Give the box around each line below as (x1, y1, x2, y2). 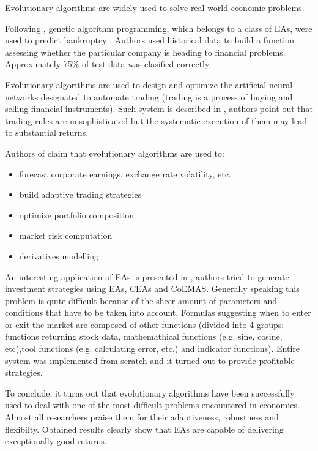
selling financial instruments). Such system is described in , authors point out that (5, 102, 313, 115)
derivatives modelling (19, 249, 99, 262)
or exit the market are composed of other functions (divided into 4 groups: (5, 318, 284, 330)
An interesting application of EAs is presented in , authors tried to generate (5, 270, 289, 283)
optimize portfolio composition (19, 208, 134, 221)
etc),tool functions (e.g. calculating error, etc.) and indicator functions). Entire (5, 342, 300, 355)
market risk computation (19, 229, 113, 242)
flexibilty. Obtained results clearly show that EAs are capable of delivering (5, 422, 284, 435)
